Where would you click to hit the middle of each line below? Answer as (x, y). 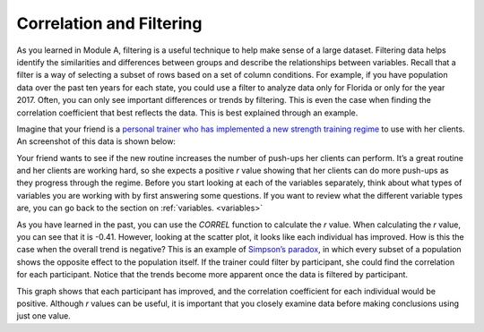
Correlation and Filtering (109, 23)
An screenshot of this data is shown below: (96, 141)
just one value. (43, 316)
